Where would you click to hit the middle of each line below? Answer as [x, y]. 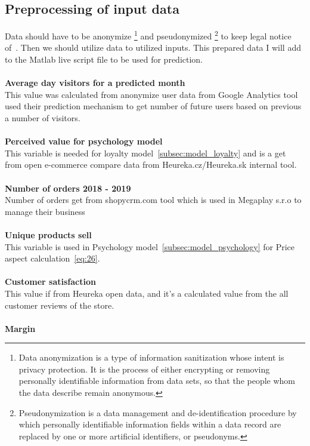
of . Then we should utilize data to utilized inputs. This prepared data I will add [153, 47]
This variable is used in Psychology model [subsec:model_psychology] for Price [150, 246]
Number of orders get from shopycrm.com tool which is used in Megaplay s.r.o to [153, 200]
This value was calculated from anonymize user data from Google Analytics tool [151, 94]
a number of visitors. [43, 118]
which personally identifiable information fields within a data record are [150, 424]
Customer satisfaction [50, 282]
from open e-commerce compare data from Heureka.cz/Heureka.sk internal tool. [151, 164]
